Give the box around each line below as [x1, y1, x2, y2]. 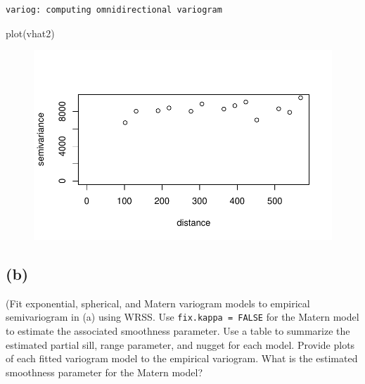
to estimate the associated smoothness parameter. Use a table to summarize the [6, 324, 350, 338]
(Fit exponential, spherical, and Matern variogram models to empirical [6, 295, 310, 310]
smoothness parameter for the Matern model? [6, 364, 203, 379]
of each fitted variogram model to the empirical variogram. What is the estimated [6, 351, 358, 366]
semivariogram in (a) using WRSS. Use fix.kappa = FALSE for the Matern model [6, 309, 359, 324]
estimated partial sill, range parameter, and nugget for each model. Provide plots [6, 337, 355, 352]
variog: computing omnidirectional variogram [6, 5, 222, 15]
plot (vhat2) [6, 25, 55, 40]
